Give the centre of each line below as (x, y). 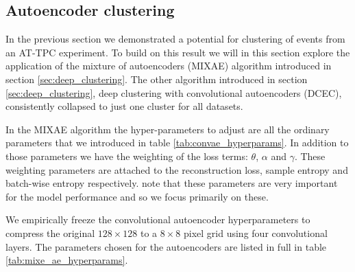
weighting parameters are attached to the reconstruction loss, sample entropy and (177, 169)
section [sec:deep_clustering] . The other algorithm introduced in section (157, 79)
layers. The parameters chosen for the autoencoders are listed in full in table (166, 246)
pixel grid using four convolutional (256, 233)
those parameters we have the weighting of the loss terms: (127, 156)
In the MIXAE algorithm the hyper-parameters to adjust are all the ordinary (168, 129)
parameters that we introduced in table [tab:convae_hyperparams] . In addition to (177, 143)
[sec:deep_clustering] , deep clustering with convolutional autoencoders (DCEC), (174, 92)
